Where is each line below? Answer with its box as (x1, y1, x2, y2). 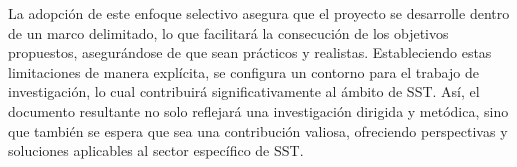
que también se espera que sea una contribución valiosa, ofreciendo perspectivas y (8, 120, 508, 141)
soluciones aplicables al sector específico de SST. (8, 140, 304, 161)
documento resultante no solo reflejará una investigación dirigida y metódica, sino (8, 100, 509, 121)
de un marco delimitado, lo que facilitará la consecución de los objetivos (8, 22, 449, 43)
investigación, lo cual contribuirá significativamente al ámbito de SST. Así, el (8, 81, 480, 102)
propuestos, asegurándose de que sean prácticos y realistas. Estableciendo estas (8, 42, 492, 63)
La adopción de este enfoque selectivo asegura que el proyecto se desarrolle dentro (8, 3, 510, 23)
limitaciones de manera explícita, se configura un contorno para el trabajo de (8, 61, 479, 82)
